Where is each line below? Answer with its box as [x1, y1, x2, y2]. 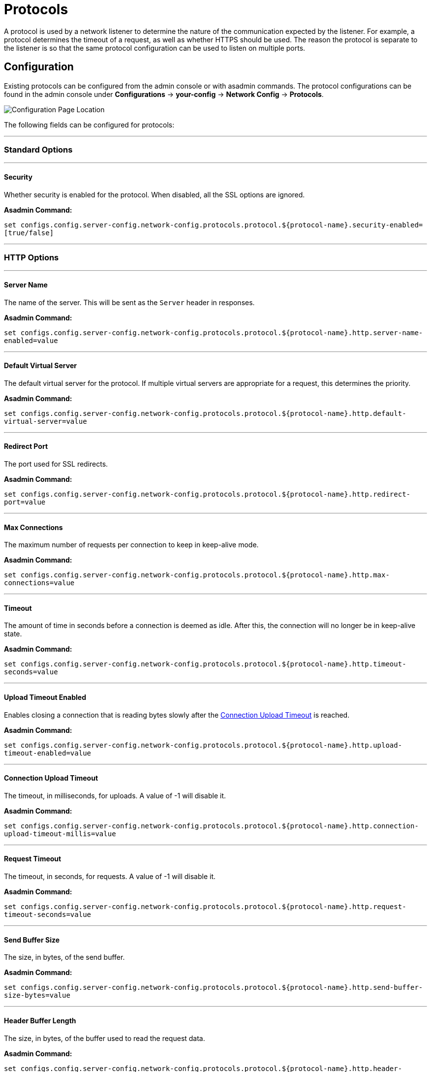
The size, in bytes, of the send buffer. [4, 953, 125, 962]
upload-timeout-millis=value [4, 829, 116, 838]
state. [4, 630, 22, 638]
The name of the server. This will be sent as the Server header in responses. [4, 298, 255, 307]
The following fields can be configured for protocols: [4, 120, 175, 129]
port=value [4, 498, 46, 506]
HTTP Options [4, 252, 59, 262]
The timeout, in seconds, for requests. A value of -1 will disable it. [4, 872, 216, 881]
